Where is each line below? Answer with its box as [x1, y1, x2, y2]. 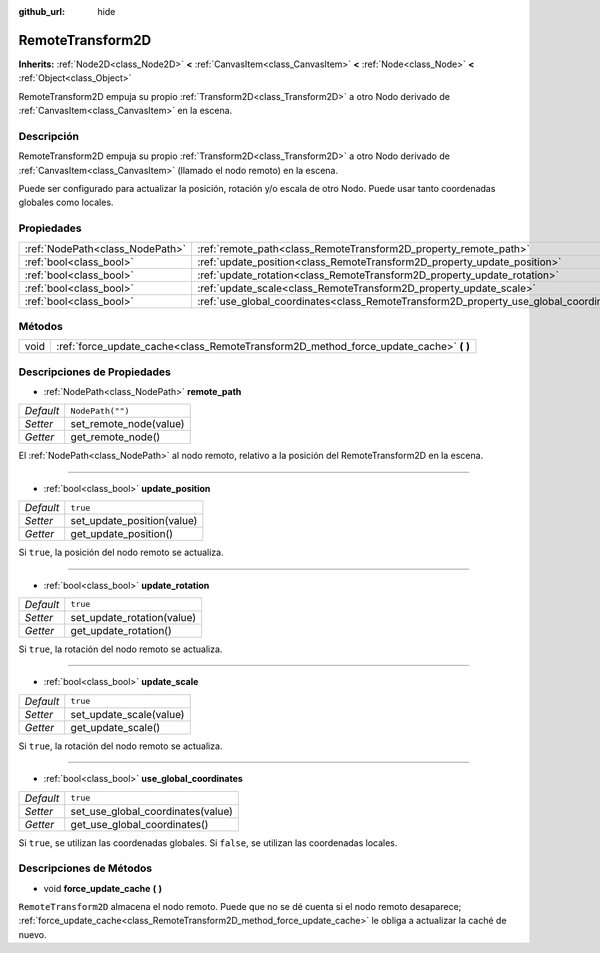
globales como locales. [18, 196, 114, 209]
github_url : [18, 6, 65, 17]
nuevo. [18, 928, 47, 940]
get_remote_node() [70, 430, 161, 444]
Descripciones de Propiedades [18, 365, 172, 379]
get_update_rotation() [70, 623, 172, 637]
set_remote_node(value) [70, 417, 185, 431]
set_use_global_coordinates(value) [70, 804, 234, 818]
